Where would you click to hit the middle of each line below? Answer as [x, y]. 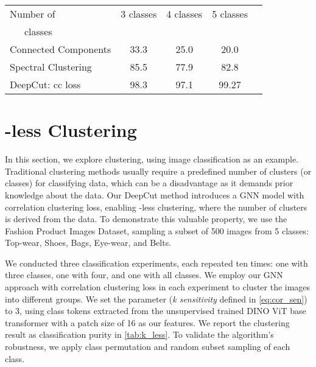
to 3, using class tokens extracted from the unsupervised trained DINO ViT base [156, 311]
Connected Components [61, 49]
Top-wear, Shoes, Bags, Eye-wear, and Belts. [88, 243]
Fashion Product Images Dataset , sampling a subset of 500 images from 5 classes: [157, 230]
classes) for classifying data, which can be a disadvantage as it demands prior [149, 183]
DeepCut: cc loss [45, 84]
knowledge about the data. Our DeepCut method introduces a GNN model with [155, 194]
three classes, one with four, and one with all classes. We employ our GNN [144, 275]
